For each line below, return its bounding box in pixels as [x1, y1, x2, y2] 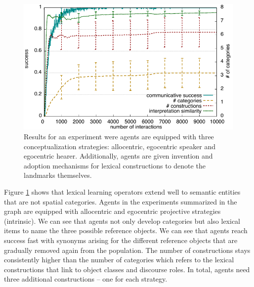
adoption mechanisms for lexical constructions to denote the [24, 160, 206, 170]
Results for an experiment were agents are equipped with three [24, 131, 214, 141]
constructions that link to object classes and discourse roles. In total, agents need [4, 264, 250, 274]
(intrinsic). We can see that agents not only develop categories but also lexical [4, 215, 240, 226]
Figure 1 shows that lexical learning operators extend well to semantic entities [4, 186, 241, 197]
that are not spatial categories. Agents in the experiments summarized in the [4, 196, 237, 206]
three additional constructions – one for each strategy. [4, 274, 168, 284]
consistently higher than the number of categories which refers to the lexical [4, 254, 234, 265]
